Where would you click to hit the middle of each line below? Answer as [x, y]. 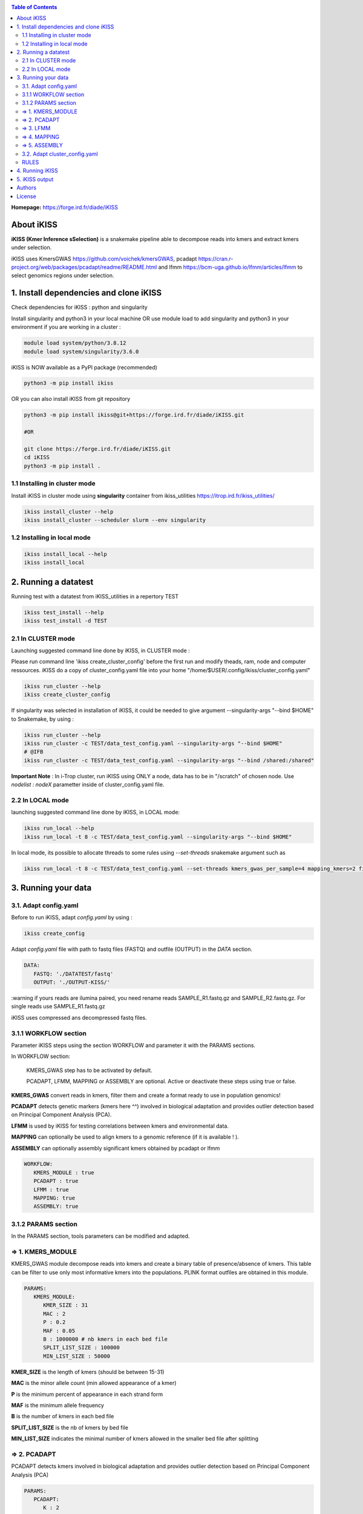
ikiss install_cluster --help [69, 511]
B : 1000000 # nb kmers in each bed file [105, 1339]
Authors [26, 188]
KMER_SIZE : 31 [66, 1305]
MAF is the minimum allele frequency [57, 1405]
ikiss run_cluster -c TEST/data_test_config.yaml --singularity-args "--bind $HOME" [153, 743]
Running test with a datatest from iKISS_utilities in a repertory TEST [95, 596]
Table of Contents [34, 7]
